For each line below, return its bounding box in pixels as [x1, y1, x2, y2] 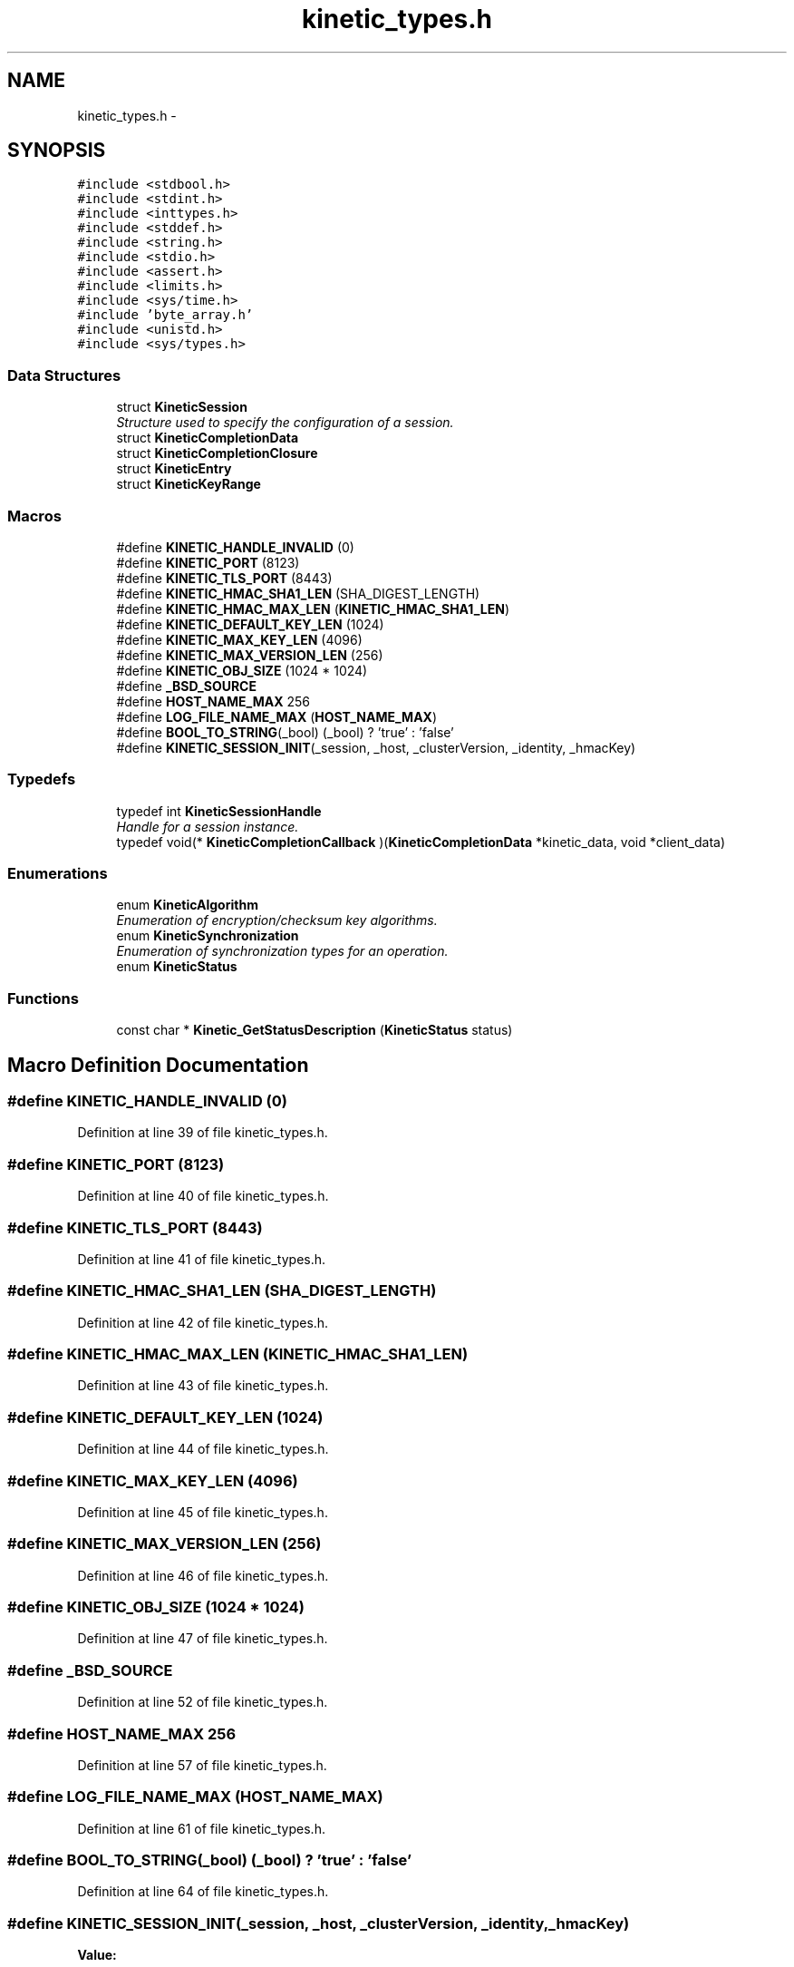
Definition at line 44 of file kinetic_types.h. [77, 1441, 329, 1457]
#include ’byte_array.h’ [77, 307, 254, 323]
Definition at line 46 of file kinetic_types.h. [77, 1567, 329, 1583]
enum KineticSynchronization [116, 928, 299, 944]
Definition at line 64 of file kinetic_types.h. [77, 1884, 329, 1900]
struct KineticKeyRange [116, 476, 261, 492]
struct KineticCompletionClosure [116, 445, 318, 462]
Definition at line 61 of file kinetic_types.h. [77, 1820, 325, 1836]
